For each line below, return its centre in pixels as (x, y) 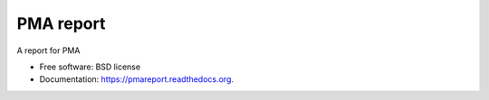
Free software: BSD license (90, 67)
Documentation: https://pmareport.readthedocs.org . (137, 79)
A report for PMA (48, 50)
